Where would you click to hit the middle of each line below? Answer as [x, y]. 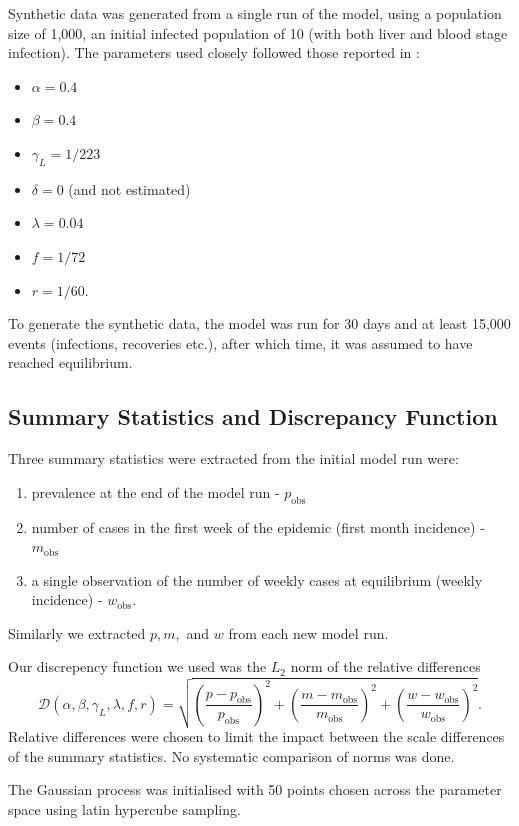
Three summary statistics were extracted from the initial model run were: [233, 458]
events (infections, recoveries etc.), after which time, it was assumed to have [240, 342]
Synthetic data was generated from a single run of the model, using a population [255, 13]
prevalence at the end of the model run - [155, 491]
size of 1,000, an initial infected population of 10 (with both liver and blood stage [258, 32]
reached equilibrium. [70, 362]
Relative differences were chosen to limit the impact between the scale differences [256, 736]
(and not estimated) [129, 188]
